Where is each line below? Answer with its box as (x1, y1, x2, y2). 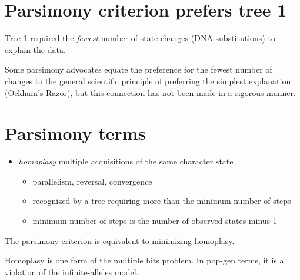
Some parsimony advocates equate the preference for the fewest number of (5, 63, 272, 75)
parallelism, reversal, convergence (32, 174, 152, 187)
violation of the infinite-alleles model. (5, 265, 139, 278)
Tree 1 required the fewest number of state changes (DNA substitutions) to (5, 32, 275, 44)
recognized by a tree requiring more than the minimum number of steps (32, 195, 291, 207)
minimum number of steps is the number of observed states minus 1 (32, 215, 277, 226)
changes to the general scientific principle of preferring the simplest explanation (5, 74, 291, 87)
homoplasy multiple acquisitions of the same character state (18, 155, 234, 167)
